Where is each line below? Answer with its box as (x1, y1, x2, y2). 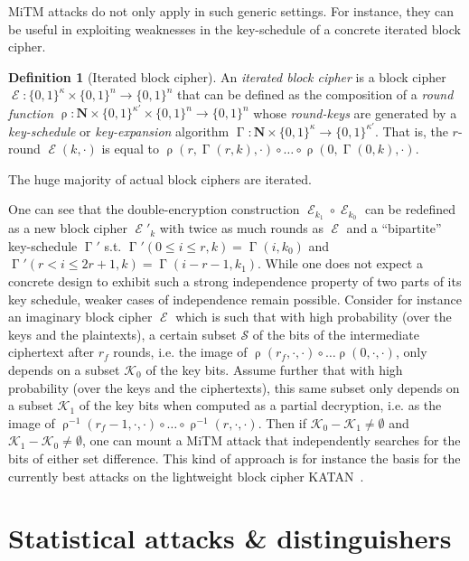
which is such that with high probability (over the (175, 307, 452, 326)
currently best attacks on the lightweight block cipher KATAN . (8, 466, 364, 485)
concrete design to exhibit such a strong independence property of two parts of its (8, 271, 462, 290)
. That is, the (374, 121, 448, 140)
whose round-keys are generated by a (253, 103, 457, 122)
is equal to (101, 139, 159, 158)
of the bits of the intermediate (252, 324, 419, 343)
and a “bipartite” (346, 219, 442, 238)
